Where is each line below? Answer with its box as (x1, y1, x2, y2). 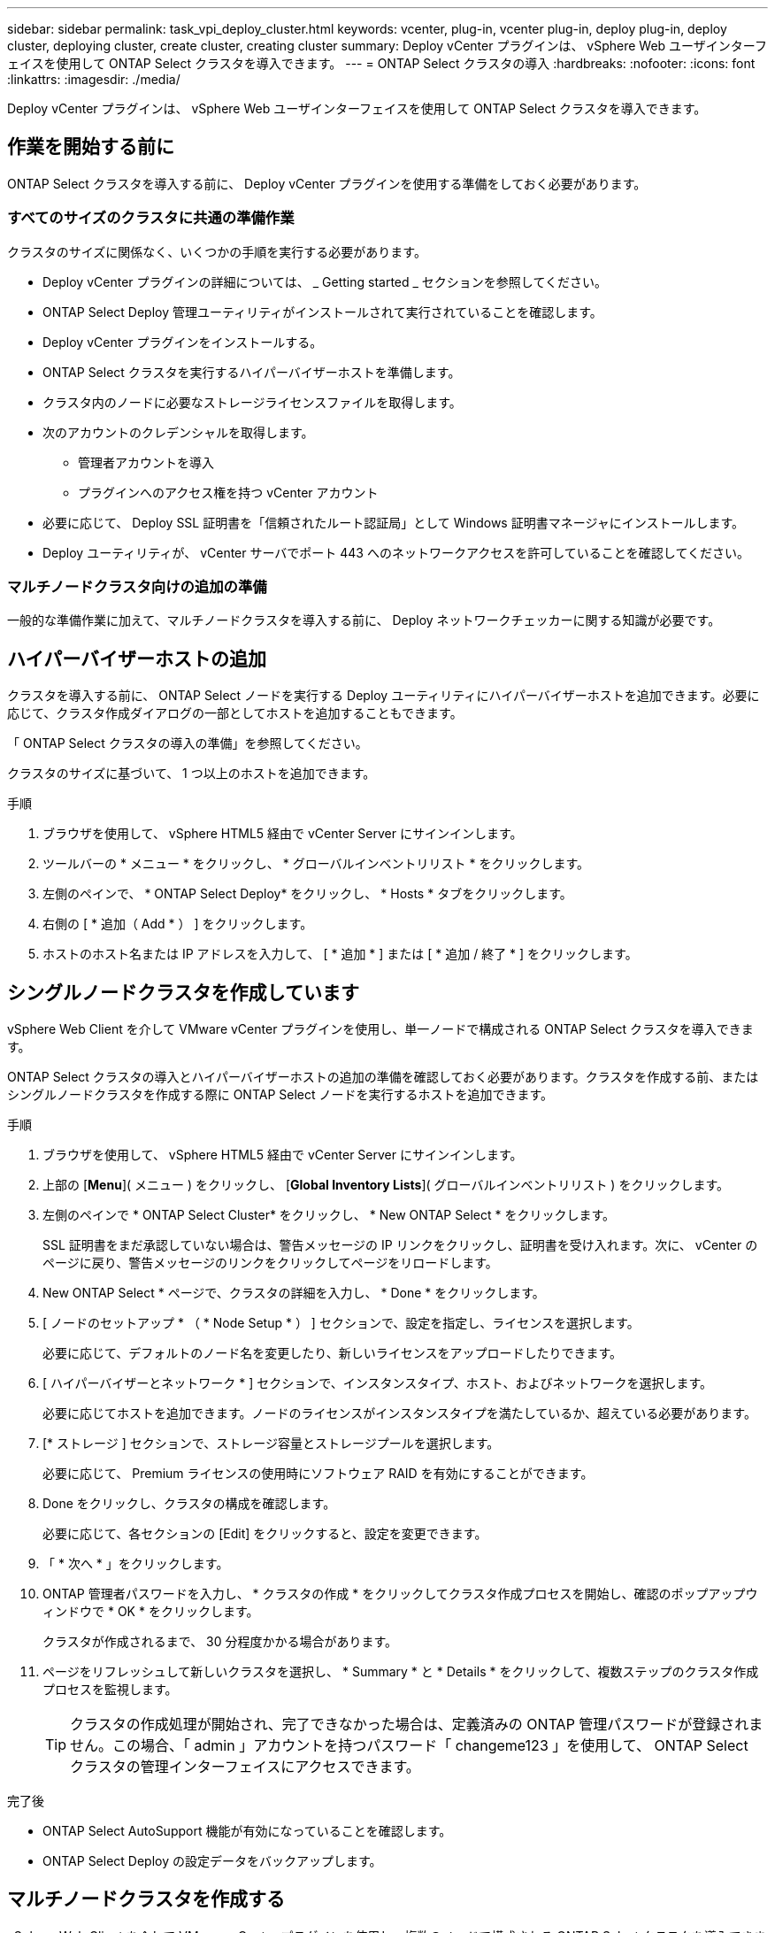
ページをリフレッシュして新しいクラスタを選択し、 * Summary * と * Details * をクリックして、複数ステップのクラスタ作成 (42, 1664, 759, 1680)
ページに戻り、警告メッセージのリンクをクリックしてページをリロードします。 (42, 1255, 498, 1271)
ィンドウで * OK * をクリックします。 (42, 1604, 259, 1620)
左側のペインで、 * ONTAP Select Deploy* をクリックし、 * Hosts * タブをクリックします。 (42, 886, 572, 902)
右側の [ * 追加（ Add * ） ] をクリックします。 (42, 916, 313, 932)
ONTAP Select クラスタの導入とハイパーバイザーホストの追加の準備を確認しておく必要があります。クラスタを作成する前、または (7, 1069, 759, 1085)
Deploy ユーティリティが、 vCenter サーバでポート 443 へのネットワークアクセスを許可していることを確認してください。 (42, 544, 749, 560)
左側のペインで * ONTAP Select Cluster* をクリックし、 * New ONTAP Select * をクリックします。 (42, 1207, 615, 1223)
